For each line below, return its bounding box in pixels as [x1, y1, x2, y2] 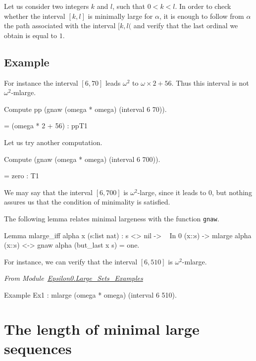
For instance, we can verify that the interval [4, 256, 138, 266]
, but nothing [211, 187, 252, 197]
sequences [4, 338, 72, 358]
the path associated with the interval [4, 20, 116, 31]
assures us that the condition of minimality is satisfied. [4, 197, 170, 207]
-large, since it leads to [137, 187, 206, 197]
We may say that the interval [4, 187, 93, 197]
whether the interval [4, 10, 65, 21]
